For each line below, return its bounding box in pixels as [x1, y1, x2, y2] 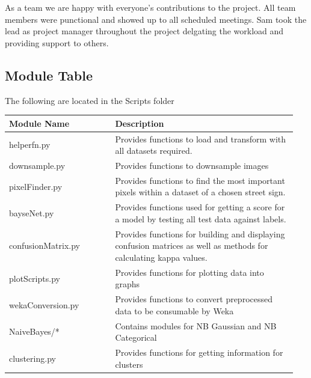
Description [115, 117, 164, 129]
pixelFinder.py [9, 180, 63, 192]
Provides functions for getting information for [115, 346, 283, 359]
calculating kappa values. [115, 251, 208, 263]
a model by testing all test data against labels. [115, 212, 286, 225]
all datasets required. [115, 144, 192, 157]
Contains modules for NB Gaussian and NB [115, 319, 277, 332]
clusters [115, 358, 143, 370]
